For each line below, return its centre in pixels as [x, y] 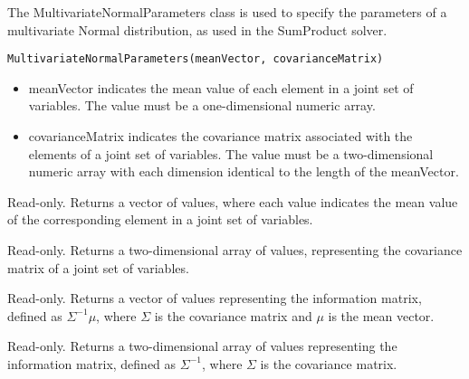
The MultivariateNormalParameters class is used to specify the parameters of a [227, 12]
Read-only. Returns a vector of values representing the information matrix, [215, 298]
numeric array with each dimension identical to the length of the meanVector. [244, 171]
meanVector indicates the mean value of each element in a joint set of [221, 87]
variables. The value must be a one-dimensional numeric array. [202, 105]
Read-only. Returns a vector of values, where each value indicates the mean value [233, 201]
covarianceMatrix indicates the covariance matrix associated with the [220, 136]
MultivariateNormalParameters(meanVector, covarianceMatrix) [196, 59]
